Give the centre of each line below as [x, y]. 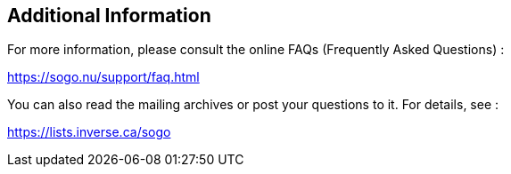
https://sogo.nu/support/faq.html [103, 77]
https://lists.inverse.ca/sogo [89, 132]
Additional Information [109, 16]
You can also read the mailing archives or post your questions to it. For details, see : [253, 105]
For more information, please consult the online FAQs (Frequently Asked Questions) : [256, 50]
